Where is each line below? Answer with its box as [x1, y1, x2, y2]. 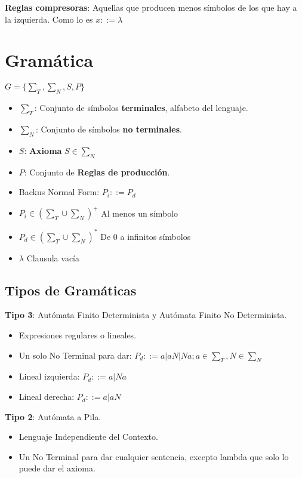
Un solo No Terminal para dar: [19, 349, 132, 361]
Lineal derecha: [19, 390, 75, 403]
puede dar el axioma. [19, 462, 95, 474]
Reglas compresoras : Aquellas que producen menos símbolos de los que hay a [5, 1, 297, 13]
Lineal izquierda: [19, 370, 80, 383]
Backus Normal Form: [19, 186, 100, 198]
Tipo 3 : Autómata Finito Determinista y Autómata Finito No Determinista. [5, 309, 287, 321]
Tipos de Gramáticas [5, 280, 137, 299]
